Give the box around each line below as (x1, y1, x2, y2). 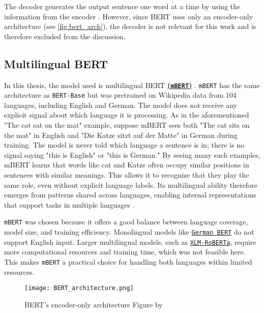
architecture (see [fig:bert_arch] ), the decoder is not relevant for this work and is (4, 21, 256, 32)
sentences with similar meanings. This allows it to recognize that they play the (4, 169, 249, 180)
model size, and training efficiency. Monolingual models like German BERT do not (4, 226, 254, 237)
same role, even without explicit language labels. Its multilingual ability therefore (4, 179, 257, 190)
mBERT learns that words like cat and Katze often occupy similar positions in (4, 159, 249, 170)
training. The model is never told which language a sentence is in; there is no (4, 139, 245, 150)
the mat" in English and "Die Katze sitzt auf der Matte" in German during (4, 129, 238, 140)
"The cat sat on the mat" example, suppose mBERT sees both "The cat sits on (4, 120, 250, 130)
